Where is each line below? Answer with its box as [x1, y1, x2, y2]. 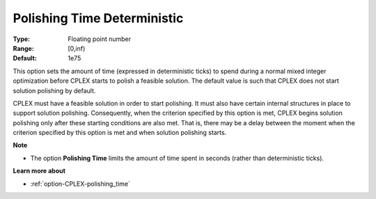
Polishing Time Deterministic [13, 10, 184, 26]
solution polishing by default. [13, 86, 96, 95]
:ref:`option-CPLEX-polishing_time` [30, 180, 130, 188]
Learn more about [13, 167, 66, 175]
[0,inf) [68, 44, 86, 52]
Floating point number [68, 35, 132, 43]
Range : [13, 44, 34, 52]
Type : [13, 35, 31, 43]
